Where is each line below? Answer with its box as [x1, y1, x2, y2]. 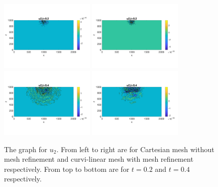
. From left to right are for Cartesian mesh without [56, 144, 214, 154]
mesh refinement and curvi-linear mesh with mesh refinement [4, 154, 194, 164]
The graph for [4, 144, 48, 154]
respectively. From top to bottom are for [4, 163, 129, 174]
